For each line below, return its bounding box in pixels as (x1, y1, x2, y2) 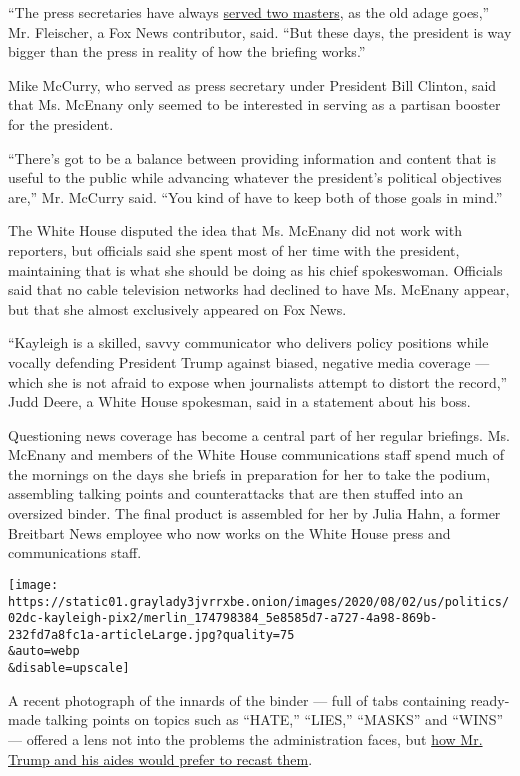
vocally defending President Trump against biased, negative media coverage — (8, 351, 490, 372)
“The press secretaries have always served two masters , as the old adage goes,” (8, 2, 490, 22)
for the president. (8, 113, 114, 134)
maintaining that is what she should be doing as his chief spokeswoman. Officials (8, 259, 503, 280)
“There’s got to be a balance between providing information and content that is (8, 147, 496, 168)
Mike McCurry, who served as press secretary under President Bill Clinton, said (8, 74, 497, 95)
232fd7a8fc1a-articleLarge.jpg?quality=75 (8, 627, 295, 642)
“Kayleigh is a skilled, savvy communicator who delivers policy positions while (8, 332, 489, 353)
